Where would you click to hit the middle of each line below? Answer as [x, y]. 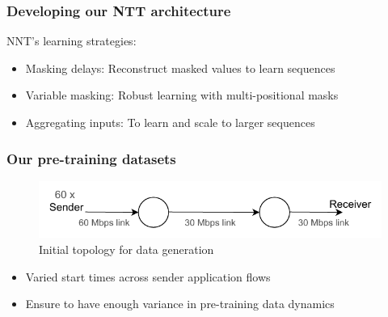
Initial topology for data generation [127, 249]
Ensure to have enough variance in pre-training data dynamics [180, 304]
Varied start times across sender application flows [148, 276]
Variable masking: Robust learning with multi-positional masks [182, 95]
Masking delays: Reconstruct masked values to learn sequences [180, 68]
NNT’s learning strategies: [72, 41]
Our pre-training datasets [91, 158]
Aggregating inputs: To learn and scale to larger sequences [170, 122]
